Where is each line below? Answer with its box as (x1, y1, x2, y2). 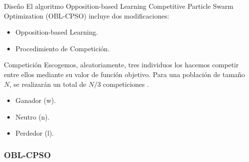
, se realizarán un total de (9, 79, 86, 89)
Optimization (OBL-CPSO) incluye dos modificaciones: (4, 10, 169, 20)
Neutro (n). (15, 111, 50, 121)
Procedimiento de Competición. (15, 43, 110, 53)
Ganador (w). (15, 95, 56, 105)
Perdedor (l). (15, 128, 54, 138)
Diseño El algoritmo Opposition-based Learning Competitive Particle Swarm (4, 1, 233, 11)
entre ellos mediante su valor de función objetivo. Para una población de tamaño (4, 69, 245, 79)
